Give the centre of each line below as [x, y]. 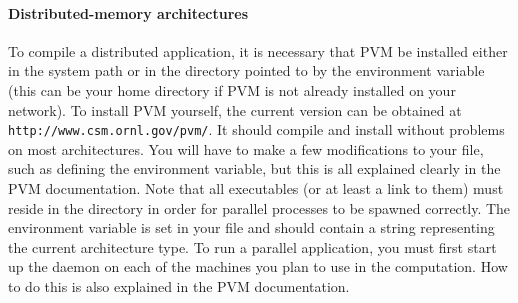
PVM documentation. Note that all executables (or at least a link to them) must [256, 188]
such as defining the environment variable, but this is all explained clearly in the [254, 168]
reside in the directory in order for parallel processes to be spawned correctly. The [259, 207]
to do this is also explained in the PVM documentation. [179, 286]
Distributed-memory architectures [128, 12]
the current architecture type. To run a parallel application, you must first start [252, 246]
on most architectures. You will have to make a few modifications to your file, [246, 148]
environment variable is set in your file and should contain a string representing [251, 227]
